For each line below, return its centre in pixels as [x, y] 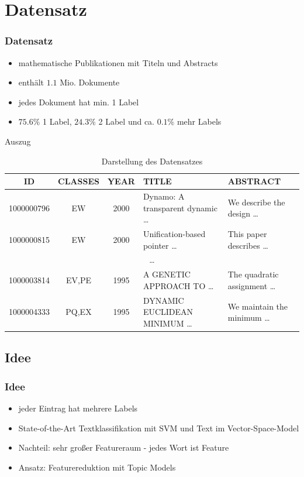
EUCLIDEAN [168, 312]
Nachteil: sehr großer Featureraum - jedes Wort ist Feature [124, 447]
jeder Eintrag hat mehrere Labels [78, 408]
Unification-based [174, 234]
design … [243, 213]
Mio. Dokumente [90, 82]
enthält [31, 82]
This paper [247, 234]
